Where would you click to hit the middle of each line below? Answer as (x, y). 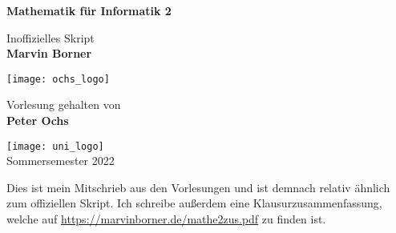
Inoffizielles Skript (51, 37)
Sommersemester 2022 (61, 161)
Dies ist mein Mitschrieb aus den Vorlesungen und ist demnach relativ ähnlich (198, 187)
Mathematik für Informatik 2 (89, 10)
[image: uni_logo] (55, 146)
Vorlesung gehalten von (64, 104)
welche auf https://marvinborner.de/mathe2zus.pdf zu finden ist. (166, 219)
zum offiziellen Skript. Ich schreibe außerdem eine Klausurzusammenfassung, (194, 203)
